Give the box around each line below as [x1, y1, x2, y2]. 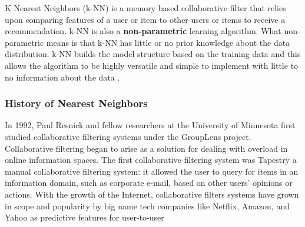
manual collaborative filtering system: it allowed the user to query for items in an [5, 165, 299, 177]
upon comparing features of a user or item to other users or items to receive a [5, 13, 286, 25]
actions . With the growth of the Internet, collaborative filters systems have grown [5, 188, 299, 200]
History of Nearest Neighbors [5, 96, 148, 111]
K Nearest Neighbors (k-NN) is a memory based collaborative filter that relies [5, 2, 286, 14]
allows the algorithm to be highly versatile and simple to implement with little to [5, 59, 299, 71]
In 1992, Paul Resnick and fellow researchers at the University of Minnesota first [5, 119, 296, 131]
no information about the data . [5, 71, 120, 83]
